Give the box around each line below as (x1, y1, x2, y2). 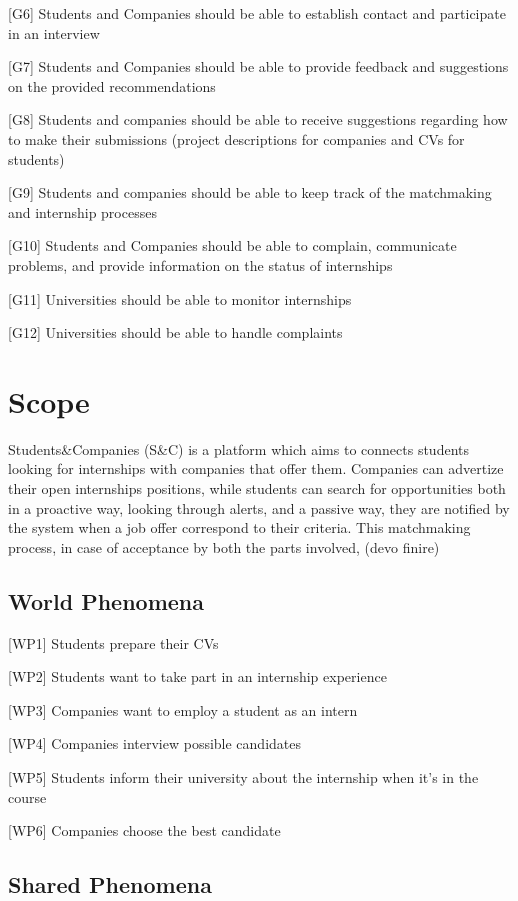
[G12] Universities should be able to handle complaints (8, 322, 343, 343)
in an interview (8, 22, 100, 43)
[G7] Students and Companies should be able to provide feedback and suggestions (8, 56, 509, 77)
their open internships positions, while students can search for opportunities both (8, 478, 506, 499)
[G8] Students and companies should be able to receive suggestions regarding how (8, 109, 508, 130)
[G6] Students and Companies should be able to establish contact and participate (8, 3, 506, 23)
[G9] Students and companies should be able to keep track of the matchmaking (8, 182, 492, 203)
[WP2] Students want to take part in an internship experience (8, 666, 387, 687)
